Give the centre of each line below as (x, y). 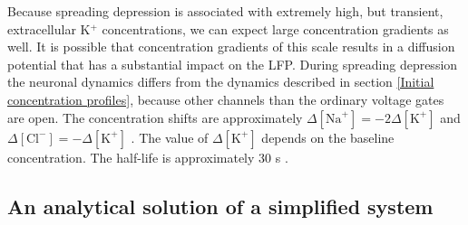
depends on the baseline (328, 137)
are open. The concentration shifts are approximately (155, 117)
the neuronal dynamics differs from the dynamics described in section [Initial (221, 82)
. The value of (170, 137)
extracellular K (49, 28)
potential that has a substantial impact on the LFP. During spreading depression (233, 64)
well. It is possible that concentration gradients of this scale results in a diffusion (231, 47)
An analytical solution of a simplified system (220, 206)
